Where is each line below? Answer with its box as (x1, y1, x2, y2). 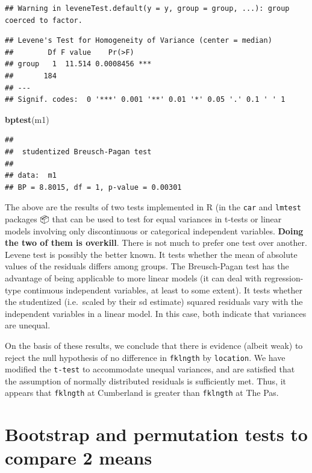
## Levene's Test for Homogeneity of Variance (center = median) (5, 36, 272, 45)
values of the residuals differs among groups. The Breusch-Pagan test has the (5, 260, 289, 272)
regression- (264, 271, 304, 284)
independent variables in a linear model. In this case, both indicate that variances (5, 307, 307, 319)
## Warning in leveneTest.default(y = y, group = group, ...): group (5, 4, 290, 13)
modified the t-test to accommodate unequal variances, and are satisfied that (5, 363, 295, 375)
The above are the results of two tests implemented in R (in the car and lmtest (5, 201, 301, 213)
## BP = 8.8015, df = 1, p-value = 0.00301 (5, 183, 182, 192)
